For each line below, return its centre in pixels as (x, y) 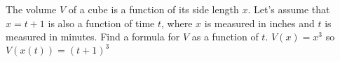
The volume (31, 9)
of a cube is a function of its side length (154, 9)
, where (177, 23)
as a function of (225, 37)
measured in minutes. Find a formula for (93, 37)
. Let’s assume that (289, 9)
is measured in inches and (259, 23)
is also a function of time (101, 23)
